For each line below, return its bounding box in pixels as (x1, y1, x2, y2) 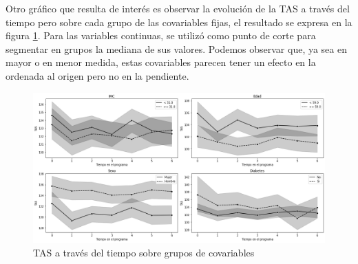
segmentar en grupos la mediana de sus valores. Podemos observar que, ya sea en (6, 41, 347, 56)
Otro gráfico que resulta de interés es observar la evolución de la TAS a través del (6, 1, 350, 15)
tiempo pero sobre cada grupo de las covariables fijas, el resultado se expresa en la (6, 14, 352, 29)
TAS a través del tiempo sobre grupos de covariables (33, 245, 255, 259)
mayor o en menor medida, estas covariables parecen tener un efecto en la (6, 55, 316, 69)
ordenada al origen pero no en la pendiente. (6, 68, 189, 82)
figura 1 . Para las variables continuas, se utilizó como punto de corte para (6, 28, 316, 43)
